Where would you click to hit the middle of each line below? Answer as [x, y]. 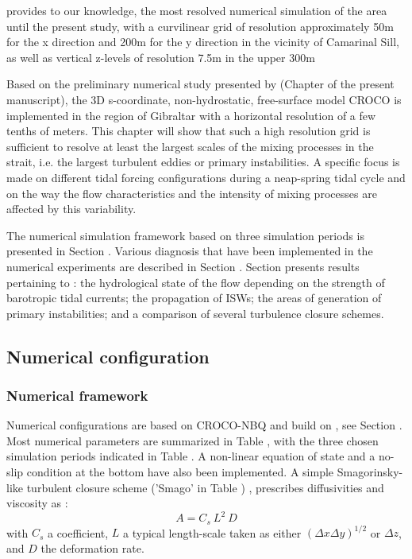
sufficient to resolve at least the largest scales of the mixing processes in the [190, 146]
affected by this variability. [71, 209]
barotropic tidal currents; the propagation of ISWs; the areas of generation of [194, 298]
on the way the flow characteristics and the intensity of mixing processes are [192, 193]
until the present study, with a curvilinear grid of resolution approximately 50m [200, 26]
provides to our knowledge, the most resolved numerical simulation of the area [197, 10]
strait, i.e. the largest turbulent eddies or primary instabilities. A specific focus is [203, 162]
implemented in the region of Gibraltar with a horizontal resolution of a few [191, 115]
